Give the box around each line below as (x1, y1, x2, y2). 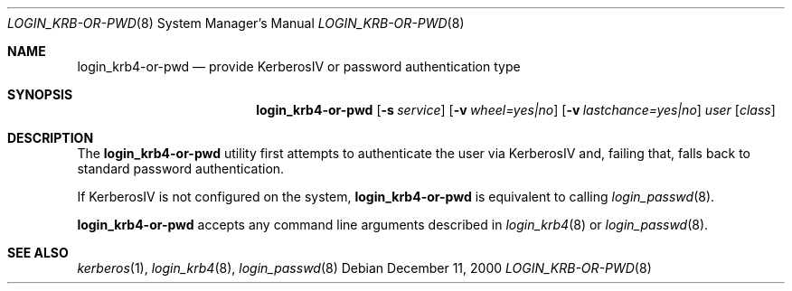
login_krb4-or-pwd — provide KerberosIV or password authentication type (77, 59, 521, 74)
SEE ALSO (7, 245, 69, 260)
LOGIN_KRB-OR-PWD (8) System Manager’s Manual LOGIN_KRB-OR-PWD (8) (7, 15, 465, 31)
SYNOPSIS (7, 87, 73, 102)
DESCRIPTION (7, 130, 94, 145)
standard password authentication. (77, 161, 285, 176)
